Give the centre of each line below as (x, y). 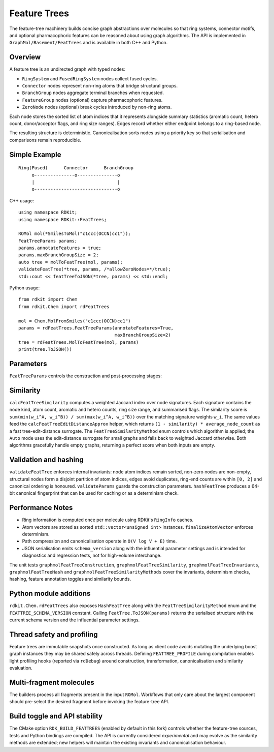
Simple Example (35, 154)
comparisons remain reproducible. (45, 140)
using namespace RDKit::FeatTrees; (63, 219)
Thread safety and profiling (54, 634)
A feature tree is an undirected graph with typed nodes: (67, 69)
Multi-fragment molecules (52, 682)
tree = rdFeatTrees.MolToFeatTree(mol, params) (79, 342)
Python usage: (25, 288)
